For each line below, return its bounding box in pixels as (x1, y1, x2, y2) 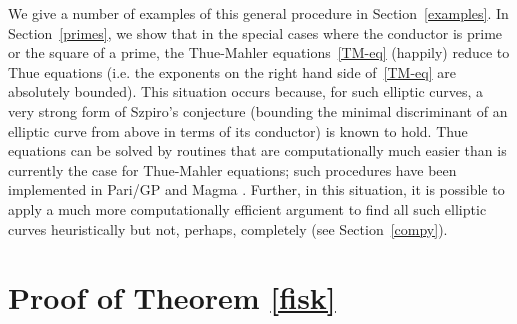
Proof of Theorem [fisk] (8, 277, 336, 318)
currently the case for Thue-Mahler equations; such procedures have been (8, 159, 457, 180)
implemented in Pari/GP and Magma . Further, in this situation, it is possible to (8, 179, 505, 200)
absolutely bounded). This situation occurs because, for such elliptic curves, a (8, 81, 484, 102)
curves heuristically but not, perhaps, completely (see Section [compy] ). (8, 218, 448, 239)
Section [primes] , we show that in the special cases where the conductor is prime (8, 22, 503, 43)
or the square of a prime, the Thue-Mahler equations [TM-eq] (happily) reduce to (8, 42, 510, 63)
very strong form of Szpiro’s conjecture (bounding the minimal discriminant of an (8, 100, 508, 121)
